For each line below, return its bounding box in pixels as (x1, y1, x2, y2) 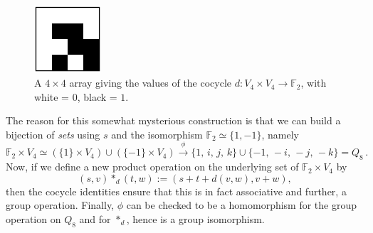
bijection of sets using (6, 126, 100, 141)
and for (79, 211, 111, 226)
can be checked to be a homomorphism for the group (126, 197, 357, 212)
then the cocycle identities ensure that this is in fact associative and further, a (6, 183, 347, 198)
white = (34, 89, 69, 104)
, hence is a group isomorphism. (126, 211, 265, 226)
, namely (261, 126, 299, 141)
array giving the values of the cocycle (69, 75, 232, 90)
